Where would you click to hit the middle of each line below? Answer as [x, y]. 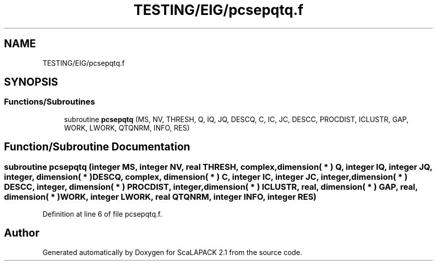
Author [22, 233]
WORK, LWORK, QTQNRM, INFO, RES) [127, 128]
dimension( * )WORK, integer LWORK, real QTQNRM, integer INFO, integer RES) [160, 197]
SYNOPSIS [31, 82]
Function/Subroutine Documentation [97, 147]
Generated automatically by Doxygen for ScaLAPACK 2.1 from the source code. [172, 252]
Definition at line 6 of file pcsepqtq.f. [102, 214]
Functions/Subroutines [50, 102]
